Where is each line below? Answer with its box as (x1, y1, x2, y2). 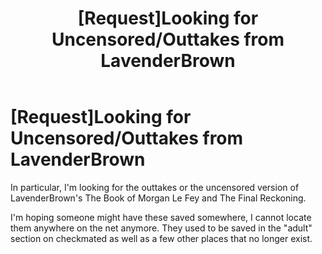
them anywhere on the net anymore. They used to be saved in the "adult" (10, 222, 313, 234)
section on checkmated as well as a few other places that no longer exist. (10, 232, 313, 244)
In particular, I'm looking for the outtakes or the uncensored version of (10, 181, 300, 193)
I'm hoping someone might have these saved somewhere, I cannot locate (10, 211, 312, 223)
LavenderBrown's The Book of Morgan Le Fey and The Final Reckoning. (10, 192, 307, 204)
